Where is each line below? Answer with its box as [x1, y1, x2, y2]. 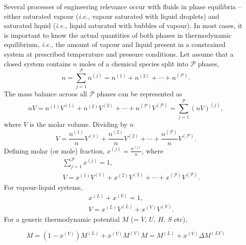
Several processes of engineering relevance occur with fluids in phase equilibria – [4, 1, 242, 11]
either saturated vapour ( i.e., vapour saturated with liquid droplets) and [4, 11, 219, 21]
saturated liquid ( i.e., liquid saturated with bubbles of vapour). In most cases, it [4, 20, 243, 31]
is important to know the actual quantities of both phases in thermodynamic [4, 30, 232, 40]
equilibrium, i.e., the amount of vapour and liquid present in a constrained [4, 39, 226, 49]
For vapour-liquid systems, [4, 182, 83, 192]
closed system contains [4, 58, 71, 68]
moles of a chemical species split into [79, 58, 188, 68]
